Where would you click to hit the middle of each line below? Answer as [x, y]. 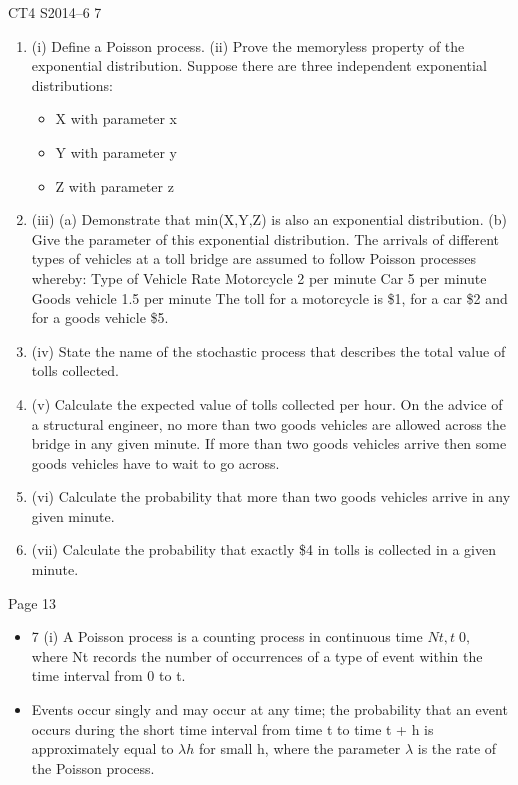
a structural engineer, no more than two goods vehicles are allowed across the [269, 423]
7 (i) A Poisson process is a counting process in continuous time [227, 636]
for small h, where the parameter [299, 748]
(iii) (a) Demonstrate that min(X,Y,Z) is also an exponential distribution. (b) [269, 219]
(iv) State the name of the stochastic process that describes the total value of [268, 350]
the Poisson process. [93, 767]
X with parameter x [116, 118]
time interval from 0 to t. [108, 675]
